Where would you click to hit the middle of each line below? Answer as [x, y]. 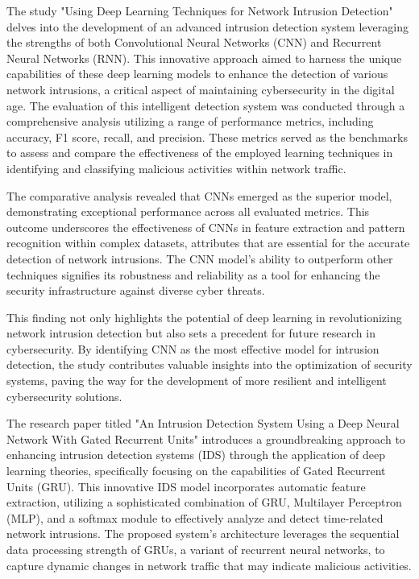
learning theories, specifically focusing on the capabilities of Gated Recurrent [196, 471]
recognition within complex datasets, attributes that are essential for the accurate [208, 243]
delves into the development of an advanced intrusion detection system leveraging [207, 26]
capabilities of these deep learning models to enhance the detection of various [197, 74]
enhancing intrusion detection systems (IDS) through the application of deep [196, 455]
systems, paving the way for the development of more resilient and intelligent [197, 380]
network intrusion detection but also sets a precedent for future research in [191, 333]
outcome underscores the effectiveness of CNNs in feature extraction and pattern [206, 227]
